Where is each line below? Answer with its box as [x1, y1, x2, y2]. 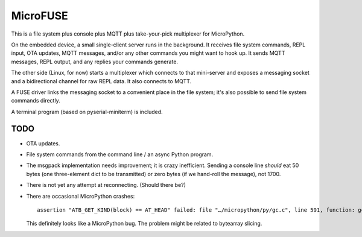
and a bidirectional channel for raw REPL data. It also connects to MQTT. [11, 77, 192, 84]
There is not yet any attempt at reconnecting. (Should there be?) [26, 182, 186, 189]
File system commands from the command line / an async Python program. [26, 151, 214, 158]
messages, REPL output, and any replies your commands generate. [11, 58, 178, 65]
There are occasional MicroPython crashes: [26, 192, 135, 200]
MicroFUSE [11, 9, 69, 22]
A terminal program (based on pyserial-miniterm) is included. [11, 108, 163, 115]
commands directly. [11, 97, 60, 104]
